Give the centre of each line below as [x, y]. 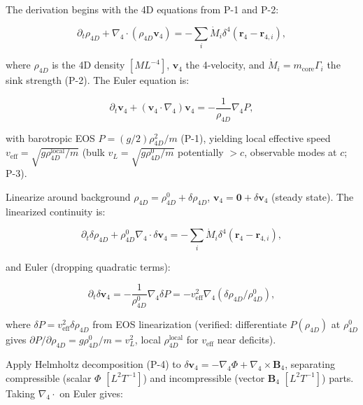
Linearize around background [68, 196]
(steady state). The [312, 196]
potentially [201, 152]
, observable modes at [291, 152]
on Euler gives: [91, 393]
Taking [21, 393]
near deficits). [247, 340]
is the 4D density [88, 65]
